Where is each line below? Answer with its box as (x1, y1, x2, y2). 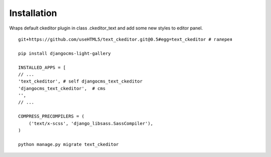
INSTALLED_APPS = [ (18, 64, 66, 70)
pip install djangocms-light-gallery (18, 50, 111, 56)
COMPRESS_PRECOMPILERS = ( (18, 113, 85, 119)
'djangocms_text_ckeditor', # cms (18, 85, 106, 91)
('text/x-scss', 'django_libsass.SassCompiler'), (28, 120, 153, 126)
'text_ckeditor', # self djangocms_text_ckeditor (18, 78, 143, 84)
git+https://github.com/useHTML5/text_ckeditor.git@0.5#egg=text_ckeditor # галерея (18, 36, 233, 42)
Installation (9, 7, 57, 18)
